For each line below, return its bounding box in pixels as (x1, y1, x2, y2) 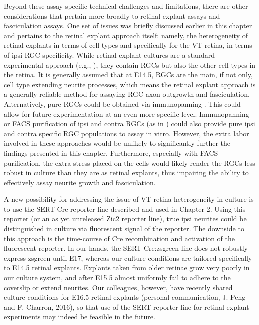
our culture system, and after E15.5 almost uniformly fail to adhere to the (4, 272, 231, 283)
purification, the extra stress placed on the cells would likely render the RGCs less (4, 157, 255, 168)
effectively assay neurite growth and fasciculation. (4, 177, 156, 187)
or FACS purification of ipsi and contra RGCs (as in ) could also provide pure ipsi (4, 118, 255, 129)
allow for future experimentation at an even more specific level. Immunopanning (4, 108, 249, 119)
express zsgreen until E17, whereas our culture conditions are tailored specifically (4, 252, 252, 263)
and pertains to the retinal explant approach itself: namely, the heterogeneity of (4, 30, 248, 40)
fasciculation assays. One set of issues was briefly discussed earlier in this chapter (4, 20, 252, 31)
